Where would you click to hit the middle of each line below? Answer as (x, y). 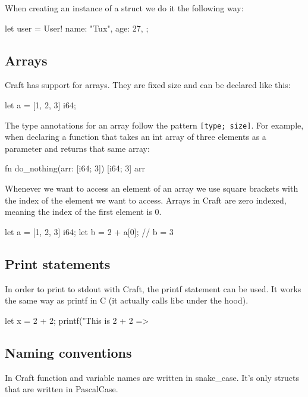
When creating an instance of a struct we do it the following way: (124, 8)
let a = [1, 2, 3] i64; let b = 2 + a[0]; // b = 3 (89, 231)
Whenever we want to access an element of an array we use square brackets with (152, 188)
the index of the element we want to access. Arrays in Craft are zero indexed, (146, 200)
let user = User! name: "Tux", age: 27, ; (77, 28)
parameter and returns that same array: (77, 148)
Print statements (58, 263)
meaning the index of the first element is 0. (83, 212)
